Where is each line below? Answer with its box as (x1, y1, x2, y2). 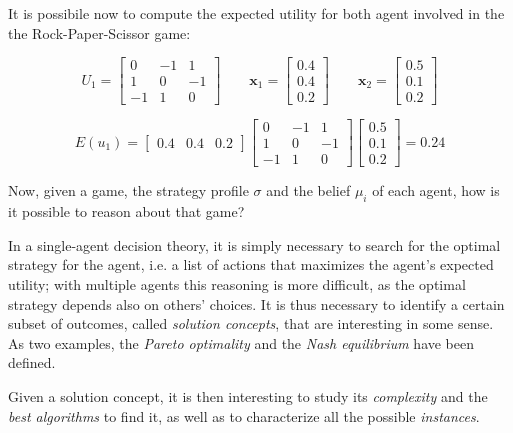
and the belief (266, 180, 351, 201)
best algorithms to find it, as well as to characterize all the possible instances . (8, 405, 480, 426)
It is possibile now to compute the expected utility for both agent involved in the (8, 3, 505, 23)
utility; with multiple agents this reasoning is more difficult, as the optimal (8, 273, 466, 294)
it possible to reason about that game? (8, 201, 245, 222)
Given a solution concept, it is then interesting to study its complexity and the (8, 385, 488, 406)
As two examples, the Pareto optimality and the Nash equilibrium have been (8, 332, 475, 353)
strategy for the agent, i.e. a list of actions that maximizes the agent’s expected (8, 254, 494, 275)
